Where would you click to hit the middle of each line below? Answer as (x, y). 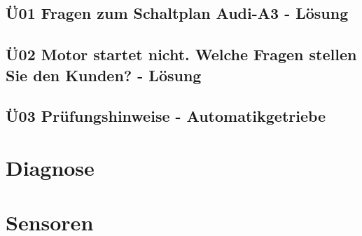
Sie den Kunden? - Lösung (104, 75)
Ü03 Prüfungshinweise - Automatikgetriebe (166, 116)
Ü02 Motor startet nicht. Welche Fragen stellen (181, 54)
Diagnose (50, 167)
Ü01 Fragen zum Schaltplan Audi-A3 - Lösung (177, 13)
